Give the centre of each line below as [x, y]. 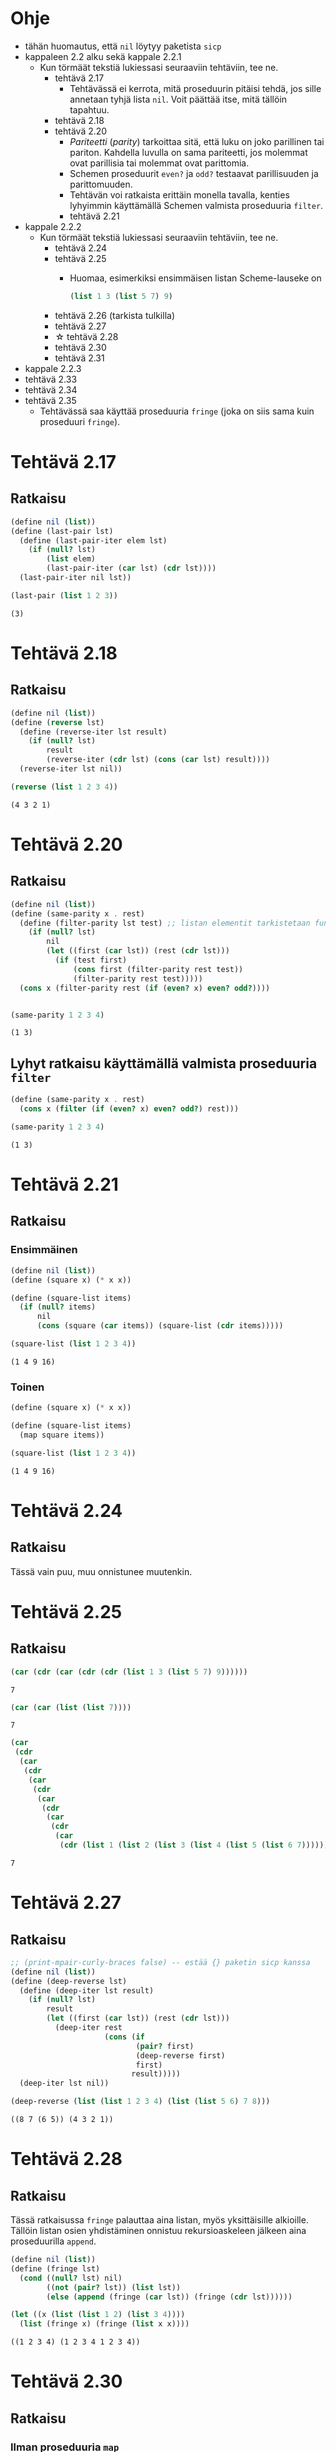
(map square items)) [62, 1435]
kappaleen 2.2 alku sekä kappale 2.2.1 [103, 56]
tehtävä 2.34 [51, 389]
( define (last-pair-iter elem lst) [93, 540]
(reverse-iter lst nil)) [71, 769]
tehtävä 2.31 [79, 358]
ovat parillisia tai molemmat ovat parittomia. [159, 163]
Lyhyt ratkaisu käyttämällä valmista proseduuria [164, 1063]
